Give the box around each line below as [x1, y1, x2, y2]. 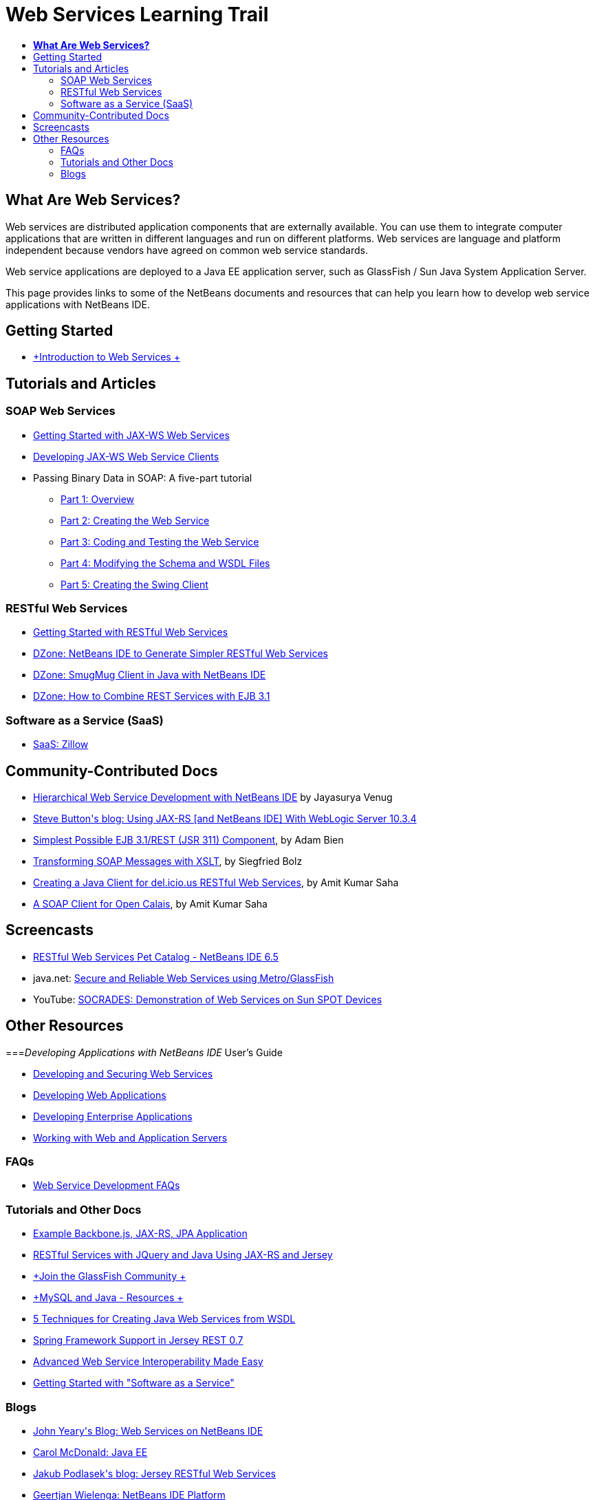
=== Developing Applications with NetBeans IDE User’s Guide [6, 1046, 283, 1058]
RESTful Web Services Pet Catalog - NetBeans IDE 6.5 [33, 950, 279, 963]
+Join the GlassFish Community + [33, 1270, 186, 1283]
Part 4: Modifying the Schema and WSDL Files [61, 557, 270, 569]
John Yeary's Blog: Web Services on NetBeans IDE [33, 1424, 263, 1437]
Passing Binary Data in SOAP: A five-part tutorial [33, 471, 252, 484]
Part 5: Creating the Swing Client [61, 578, 208, 590]
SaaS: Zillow [33, 738, 89, 751]
